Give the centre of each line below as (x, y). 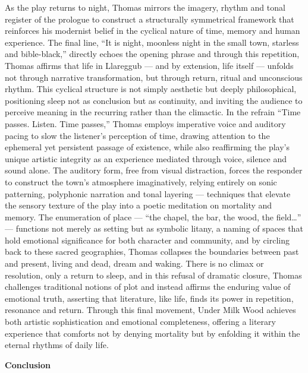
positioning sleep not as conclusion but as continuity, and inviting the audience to (154, 100)
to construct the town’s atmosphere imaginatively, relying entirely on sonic (141, 181)
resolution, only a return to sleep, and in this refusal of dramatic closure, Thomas (153, 275)
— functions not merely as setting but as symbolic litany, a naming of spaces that (154, 228)
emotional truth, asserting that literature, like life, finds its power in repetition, (149, 298)
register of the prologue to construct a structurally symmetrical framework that (150, 19)
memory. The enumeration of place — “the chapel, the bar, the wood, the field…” (153, 216)
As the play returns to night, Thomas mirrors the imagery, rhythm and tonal (145, 7)
